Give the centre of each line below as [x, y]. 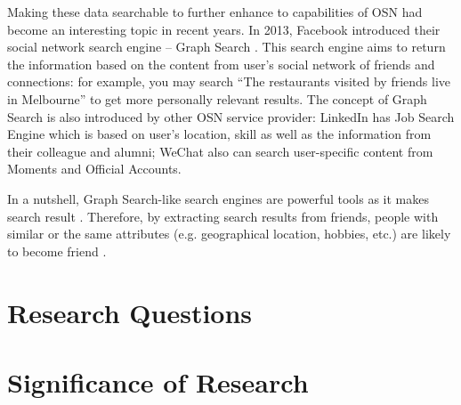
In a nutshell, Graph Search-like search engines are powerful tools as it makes [218, 198]
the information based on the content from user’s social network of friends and [221, 64]
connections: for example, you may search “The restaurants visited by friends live [229, 81]
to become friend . [57, 251]
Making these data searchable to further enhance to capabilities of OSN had [215, 12]
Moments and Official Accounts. [94, 169]
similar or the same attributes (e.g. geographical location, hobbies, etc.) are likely [229, 234]
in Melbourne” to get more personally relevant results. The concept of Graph [217, 98]
